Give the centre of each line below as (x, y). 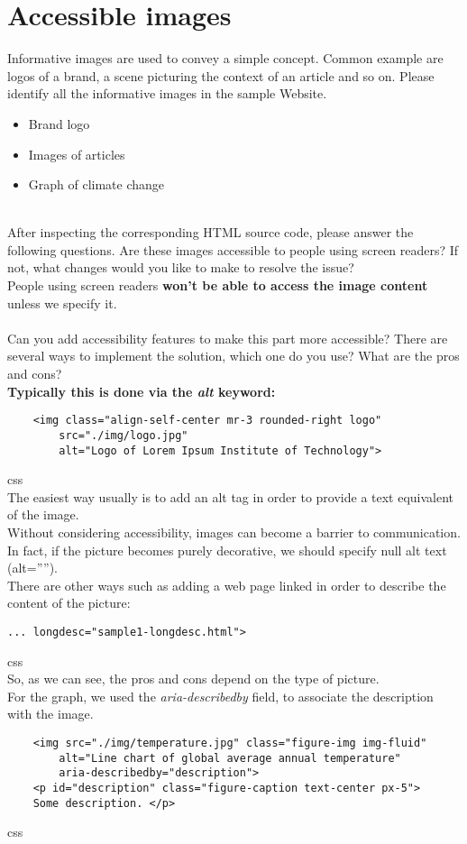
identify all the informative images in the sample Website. (167, 93)
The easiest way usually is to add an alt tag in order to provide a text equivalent (231, 496)
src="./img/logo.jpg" (124, 435)
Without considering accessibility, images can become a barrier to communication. (234, 532)
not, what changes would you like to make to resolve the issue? (181, 267)
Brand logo (59, 123)
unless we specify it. (62, 303)
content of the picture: (69, 603)
